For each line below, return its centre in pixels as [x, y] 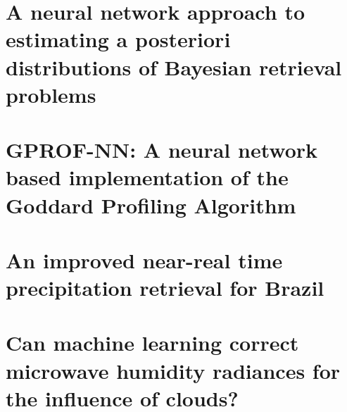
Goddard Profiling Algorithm [151, 205]
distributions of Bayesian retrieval [174, 67]
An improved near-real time [144, 260]
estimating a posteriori [118, 39]
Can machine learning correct [152, 343]
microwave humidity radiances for [173, 370]
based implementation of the [147, 177]
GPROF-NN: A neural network [162, 150]
